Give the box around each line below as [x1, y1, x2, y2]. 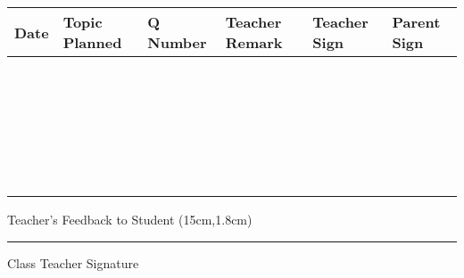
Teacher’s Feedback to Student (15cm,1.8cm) [7, 210, 253, 228]
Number [147, 32, 207, 53]
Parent [392, 12, 441, 32]
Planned [62, 32, 122, 53]
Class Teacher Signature [7, 253, 139, 272]
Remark [225, 32, 283, 53]
